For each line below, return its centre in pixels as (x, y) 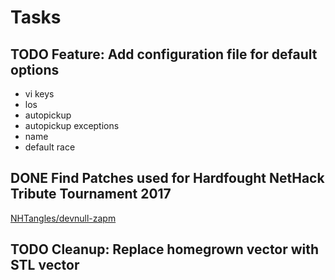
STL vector (45, 265)
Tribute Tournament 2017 (91, 194)
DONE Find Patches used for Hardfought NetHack (167, 178)
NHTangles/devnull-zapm (63, 218)
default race (50, 147)
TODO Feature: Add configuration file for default (164, 54)
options (35, 69)
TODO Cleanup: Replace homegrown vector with (165, 249)
